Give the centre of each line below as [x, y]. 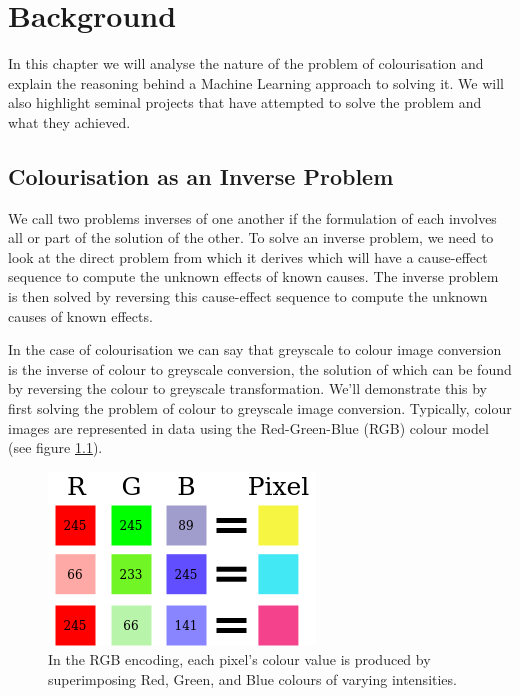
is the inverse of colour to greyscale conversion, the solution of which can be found [260, 368]
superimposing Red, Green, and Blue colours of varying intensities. [252, 679]
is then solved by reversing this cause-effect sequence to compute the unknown [248, 296]
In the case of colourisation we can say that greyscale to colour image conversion [255, 349]
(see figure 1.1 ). [55, 447]
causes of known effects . [80, 315]
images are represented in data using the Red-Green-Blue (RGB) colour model [248, 427]
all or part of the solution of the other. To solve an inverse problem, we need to [251, 237]
